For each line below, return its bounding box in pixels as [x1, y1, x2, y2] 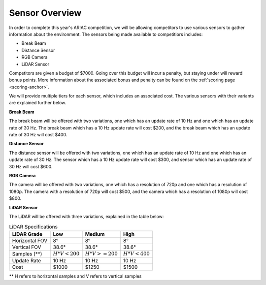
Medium [85, 230, 105, 237]
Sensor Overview [9, 7, 82, 18]
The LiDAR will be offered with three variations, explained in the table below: [9, 213, 164, 219]
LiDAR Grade [12, 230, 43, 237]
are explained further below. [9, 100, 66, 106]
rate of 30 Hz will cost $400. [9, 132, 67, 138]
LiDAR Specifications [9, 223, 58, 230]
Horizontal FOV [12, 237, 48, 244]
